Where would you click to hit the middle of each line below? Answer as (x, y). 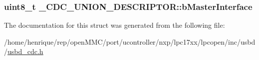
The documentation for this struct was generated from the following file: (115, 25)
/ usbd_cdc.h (24, 51)
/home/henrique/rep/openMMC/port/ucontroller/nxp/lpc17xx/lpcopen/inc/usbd (130, 41)
